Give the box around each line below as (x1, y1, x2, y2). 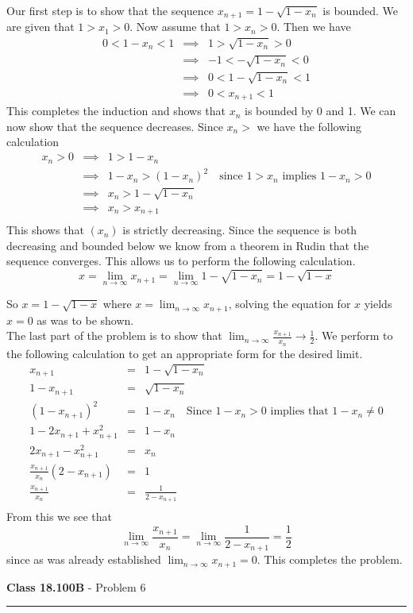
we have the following (257, 118, 362, 134)
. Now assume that (129, 18, 221, 35)
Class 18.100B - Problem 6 (6, 578, 146, 595)
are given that (6, 18, 75, 35)
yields (364, 295, 392, 312)
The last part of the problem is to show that (6, 327, 222, 344)
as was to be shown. (37, 311, 134, 328)
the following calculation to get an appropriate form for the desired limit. (6, 345, 363, 361)
